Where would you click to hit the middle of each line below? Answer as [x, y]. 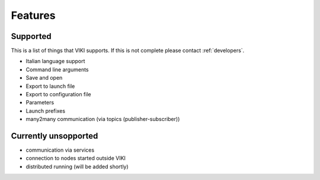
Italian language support [55, 61]
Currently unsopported [55, 136]
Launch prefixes [45, 111]
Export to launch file [50, 86]
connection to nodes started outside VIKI [76, 158]
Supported [31, 36]
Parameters [40, 103]
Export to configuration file [58, 94]
